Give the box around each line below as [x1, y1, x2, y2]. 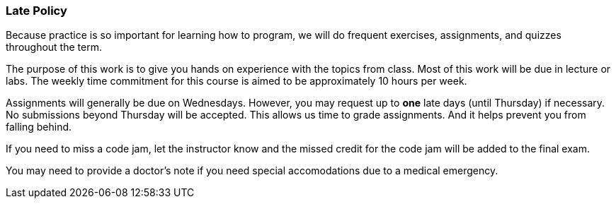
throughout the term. [6, 41, 102, 54]
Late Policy [6, 4, 67, 18]
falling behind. [6, 121, 72, 133]
